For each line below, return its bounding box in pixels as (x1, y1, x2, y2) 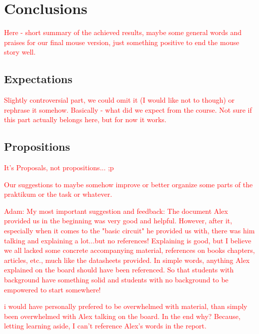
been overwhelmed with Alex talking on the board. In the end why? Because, (4, 310, 240, 321)
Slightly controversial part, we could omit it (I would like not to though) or (4, 95, 235, 105)
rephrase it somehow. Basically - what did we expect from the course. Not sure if (4, 104, 252, 115)
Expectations (4, 71, 72, 87)
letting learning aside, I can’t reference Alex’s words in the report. (4, 320, 206, 331)
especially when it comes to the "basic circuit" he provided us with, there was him (4, 225, 255, 236)
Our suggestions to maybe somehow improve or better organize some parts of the (4, 179, 253, 189)
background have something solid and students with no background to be (4, 274, 228, 285)
